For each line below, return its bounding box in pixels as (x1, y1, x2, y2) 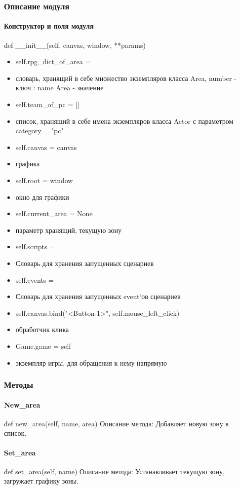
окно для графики (15, 191, 69, 202)
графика (15, 158, 40, 169)
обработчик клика (15, 324, 69, 335)
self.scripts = (15, 241, 55, 252)
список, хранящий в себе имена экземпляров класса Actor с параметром (15, 115, 234, 126)
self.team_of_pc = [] (15, 99, 80, 110)
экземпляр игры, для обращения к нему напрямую (15, 357, 167, 368)
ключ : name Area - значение (15, 82, 104, 93)
